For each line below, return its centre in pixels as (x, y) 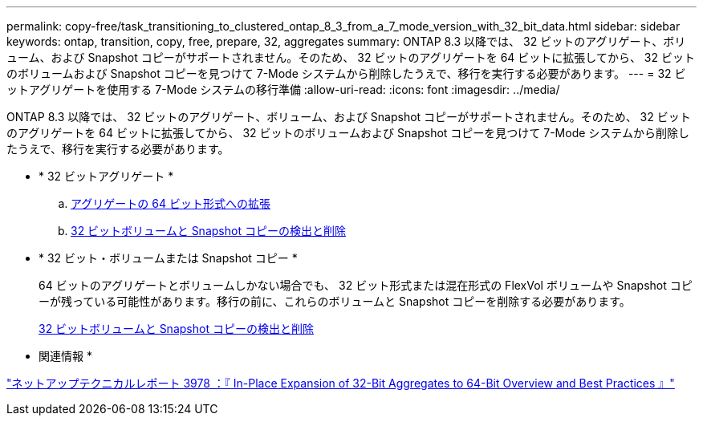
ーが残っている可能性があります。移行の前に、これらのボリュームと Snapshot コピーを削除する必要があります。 (335, 301)
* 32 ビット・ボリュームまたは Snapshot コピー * (168, 258)
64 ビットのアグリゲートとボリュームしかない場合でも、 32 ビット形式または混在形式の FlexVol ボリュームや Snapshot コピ (366, 285)
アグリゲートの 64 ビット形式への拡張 (171, 203)
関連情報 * (65, 356)
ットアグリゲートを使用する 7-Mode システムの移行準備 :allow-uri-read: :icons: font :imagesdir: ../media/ (283, 89)
